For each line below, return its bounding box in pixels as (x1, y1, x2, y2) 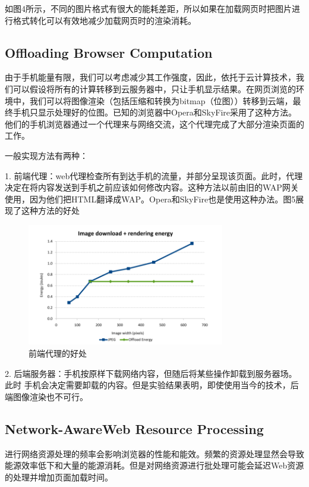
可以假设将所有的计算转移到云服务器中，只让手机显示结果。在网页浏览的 (12, 82, 296, 95)
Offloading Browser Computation (5, 43, 213, 61)
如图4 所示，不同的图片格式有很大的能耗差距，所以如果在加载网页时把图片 (5, 2, 292, 14)
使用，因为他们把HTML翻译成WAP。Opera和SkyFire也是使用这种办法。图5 (5, 192, 296, 205)
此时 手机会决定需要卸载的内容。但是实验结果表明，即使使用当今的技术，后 (5, 379, 299, 391)
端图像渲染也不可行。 (5, 390, 88, 402)
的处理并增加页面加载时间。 (5, 470, 113, 483)
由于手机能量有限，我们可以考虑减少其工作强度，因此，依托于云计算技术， (5, 71, 296, 83)
